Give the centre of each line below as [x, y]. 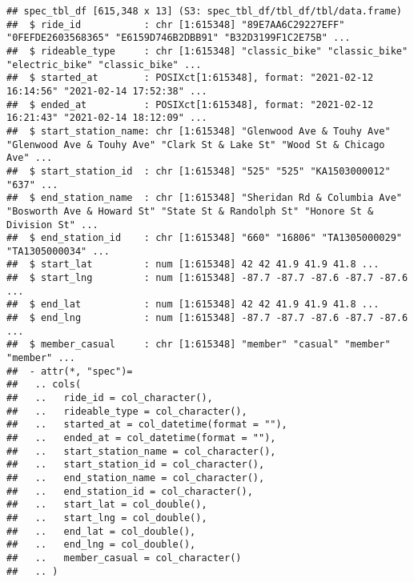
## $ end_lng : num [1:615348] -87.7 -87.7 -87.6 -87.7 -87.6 [207, 318]
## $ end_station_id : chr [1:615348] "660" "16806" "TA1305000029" [204, 238]
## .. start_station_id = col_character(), [136, 465]
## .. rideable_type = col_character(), [127, 411]
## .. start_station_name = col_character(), [141, 451]
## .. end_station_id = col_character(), [130, 491]
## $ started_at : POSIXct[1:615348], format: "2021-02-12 [190, 78]
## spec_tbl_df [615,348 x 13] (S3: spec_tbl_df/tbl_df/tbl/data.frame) [204, 11]
